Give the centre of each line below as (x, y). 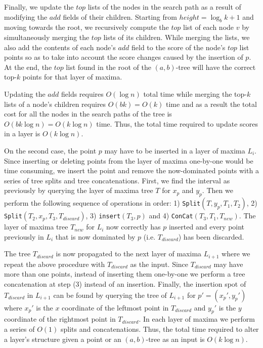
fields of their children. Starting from (120, 16)
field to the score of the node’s (179, 47)
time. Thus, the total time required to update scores (177, 123)
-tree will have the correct (216, 67)
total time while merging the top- (195, 93)
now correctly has (134, 227)
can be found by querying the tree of (110, 295)
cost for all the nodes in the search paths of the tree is (88, 114)
